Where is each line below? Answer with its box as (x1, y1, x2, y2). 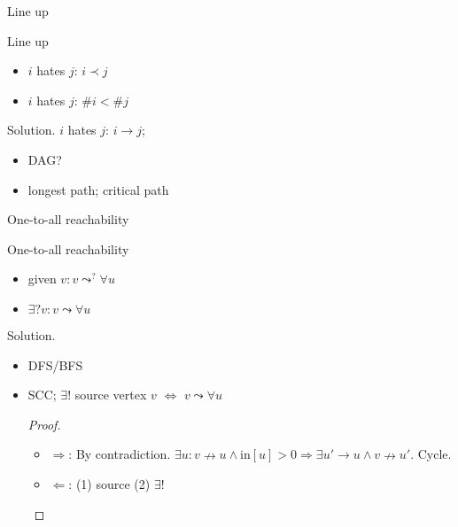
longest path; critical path (27, 180, 169, 198)
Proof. (27, 415, 61, 433)
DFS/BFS (27, 355, 83, 374)
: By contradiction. (68, 445, 171, 463)
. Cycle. (410, 445, 452, 463)
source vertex (74, 385, 147, 404)
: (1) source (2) (68, 474, 151, 492)
